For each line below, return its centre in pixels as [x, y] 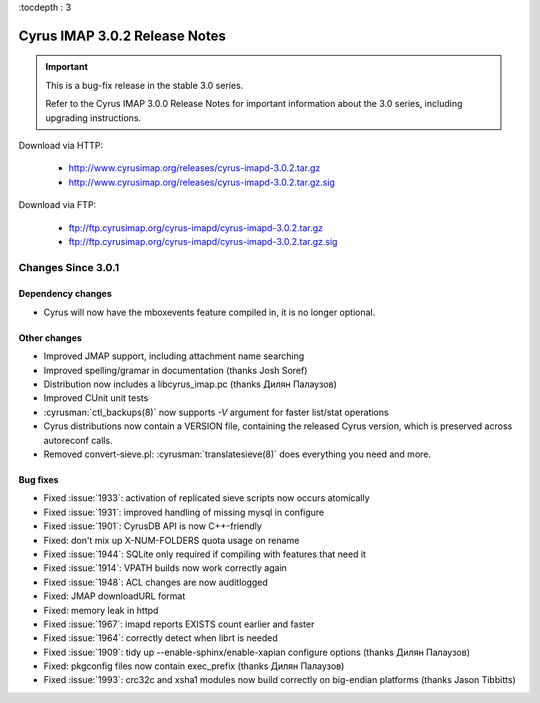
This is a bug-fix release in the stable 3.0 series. [144, 85]
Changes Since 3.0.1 [69, 267]
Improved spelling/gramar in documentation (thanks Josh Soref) [175, 370]
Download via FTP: [57, 205]
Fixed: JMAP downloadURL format [114, 596]
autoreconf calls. [78, 440]
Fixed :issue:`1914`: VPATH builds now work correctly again [165, 568]
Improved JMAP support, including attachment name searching [174, 356]
